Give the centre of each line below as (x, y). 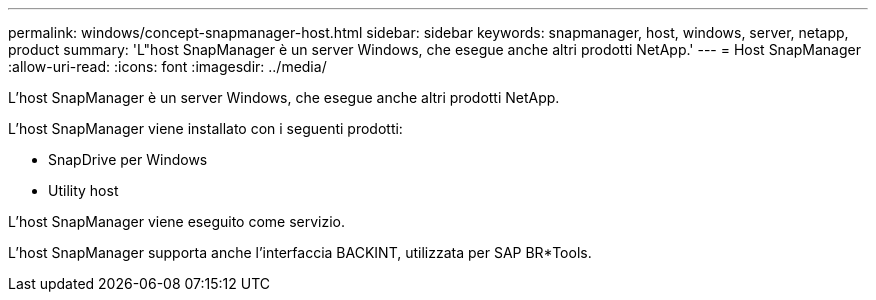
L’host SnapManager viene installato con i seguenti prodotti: (205, 128)
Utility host (83, 190)
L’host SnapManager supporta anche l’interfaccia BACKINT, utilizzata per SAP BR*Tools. (300, 252)
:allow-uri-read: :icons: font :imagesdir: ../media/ (167, 66)
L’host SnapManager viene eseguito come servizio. (177, 221)
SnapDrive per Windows (128, 159)
